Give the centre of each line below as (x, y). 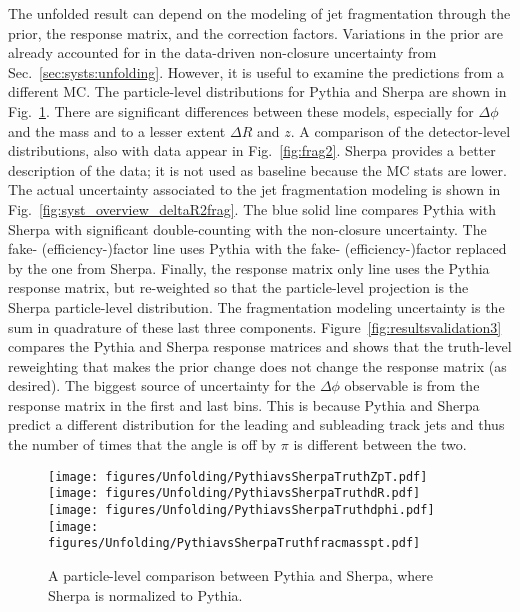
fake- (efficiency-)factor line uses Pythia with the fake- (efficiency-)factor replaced (257, 248)
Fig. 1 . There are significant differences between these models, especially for (241, 110)
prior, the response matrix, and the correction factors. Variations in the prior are (256, 32)
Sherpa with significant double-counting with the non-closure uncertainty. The (247, 228)
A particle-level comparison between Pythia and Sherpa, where (241, 574)
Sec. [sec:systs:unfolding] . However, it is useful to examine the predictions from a (256, 71)
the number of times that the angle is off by (142, 444)
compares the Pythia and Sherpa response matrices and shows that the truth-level (260, 346)
